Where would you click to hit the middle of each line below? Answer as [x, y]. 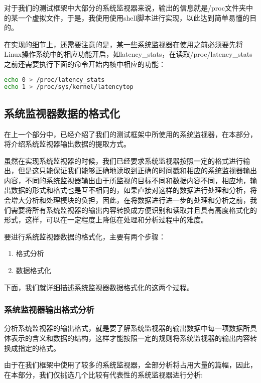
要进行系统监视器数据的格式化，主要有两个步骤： [85, 236]
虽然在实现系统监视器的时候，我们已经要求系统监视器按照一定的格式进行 [123, 160]
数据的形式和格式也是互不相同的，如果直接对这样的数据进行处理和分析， [130, 190]
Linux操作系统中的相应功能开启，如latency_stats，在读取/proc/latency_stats [128, 54]
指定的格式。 [39, 348]
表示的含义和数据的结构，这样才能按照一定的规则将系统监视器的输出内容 [130, 338]
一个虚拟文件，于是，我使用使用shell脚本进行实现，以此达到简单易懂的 [134, 17]
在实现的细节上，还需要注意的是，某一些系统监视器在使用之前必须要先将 [123, 44]
